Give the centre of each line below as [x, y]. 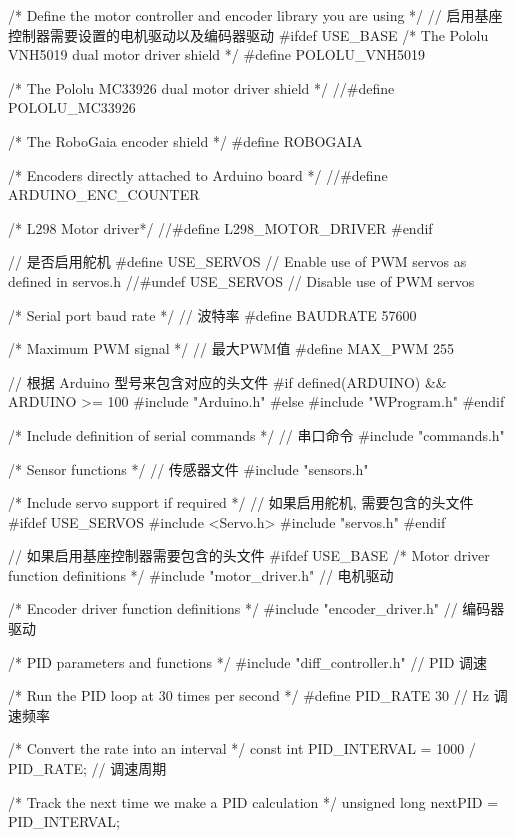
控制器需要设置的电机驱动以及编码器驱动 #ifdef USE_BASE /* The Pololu [248, 34]
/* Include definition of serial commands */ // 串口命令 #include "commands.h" [256, 434]
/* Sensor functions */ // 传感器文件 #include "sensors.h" [188, 468]
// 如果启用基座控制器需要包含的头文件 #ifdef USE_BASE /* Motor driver [249, 555]
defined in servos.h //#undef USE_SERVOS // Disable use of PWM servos [241, 280]
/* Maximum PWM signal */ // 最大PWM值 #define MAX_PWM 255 [231, 348]
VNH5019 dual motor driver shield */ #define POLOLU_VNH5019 [216, 54]
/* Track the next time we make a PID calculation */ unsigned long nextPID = [253, 801]
